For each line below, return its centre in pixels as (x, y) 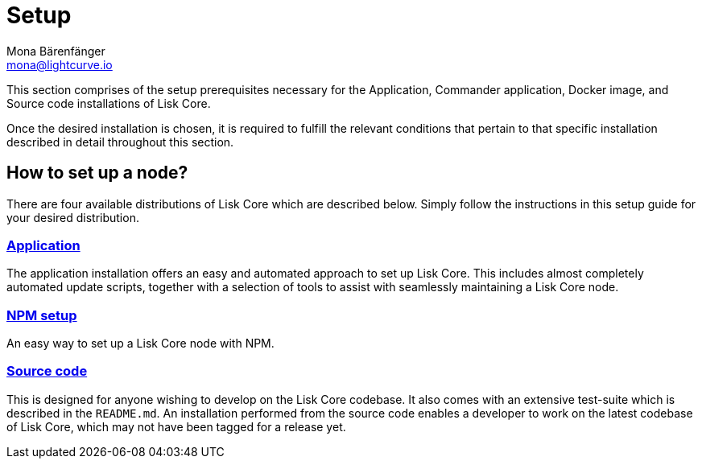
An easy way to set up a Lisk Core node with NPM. (140, 344)
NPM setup (42, 315)
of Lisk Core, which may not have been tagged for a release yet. (176, 426)
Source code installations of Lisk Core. (109, 103)
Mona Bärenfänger (56, 51)
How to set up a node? (97, 173)
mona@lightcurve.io (60, 64)
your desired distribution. (73, 217)
